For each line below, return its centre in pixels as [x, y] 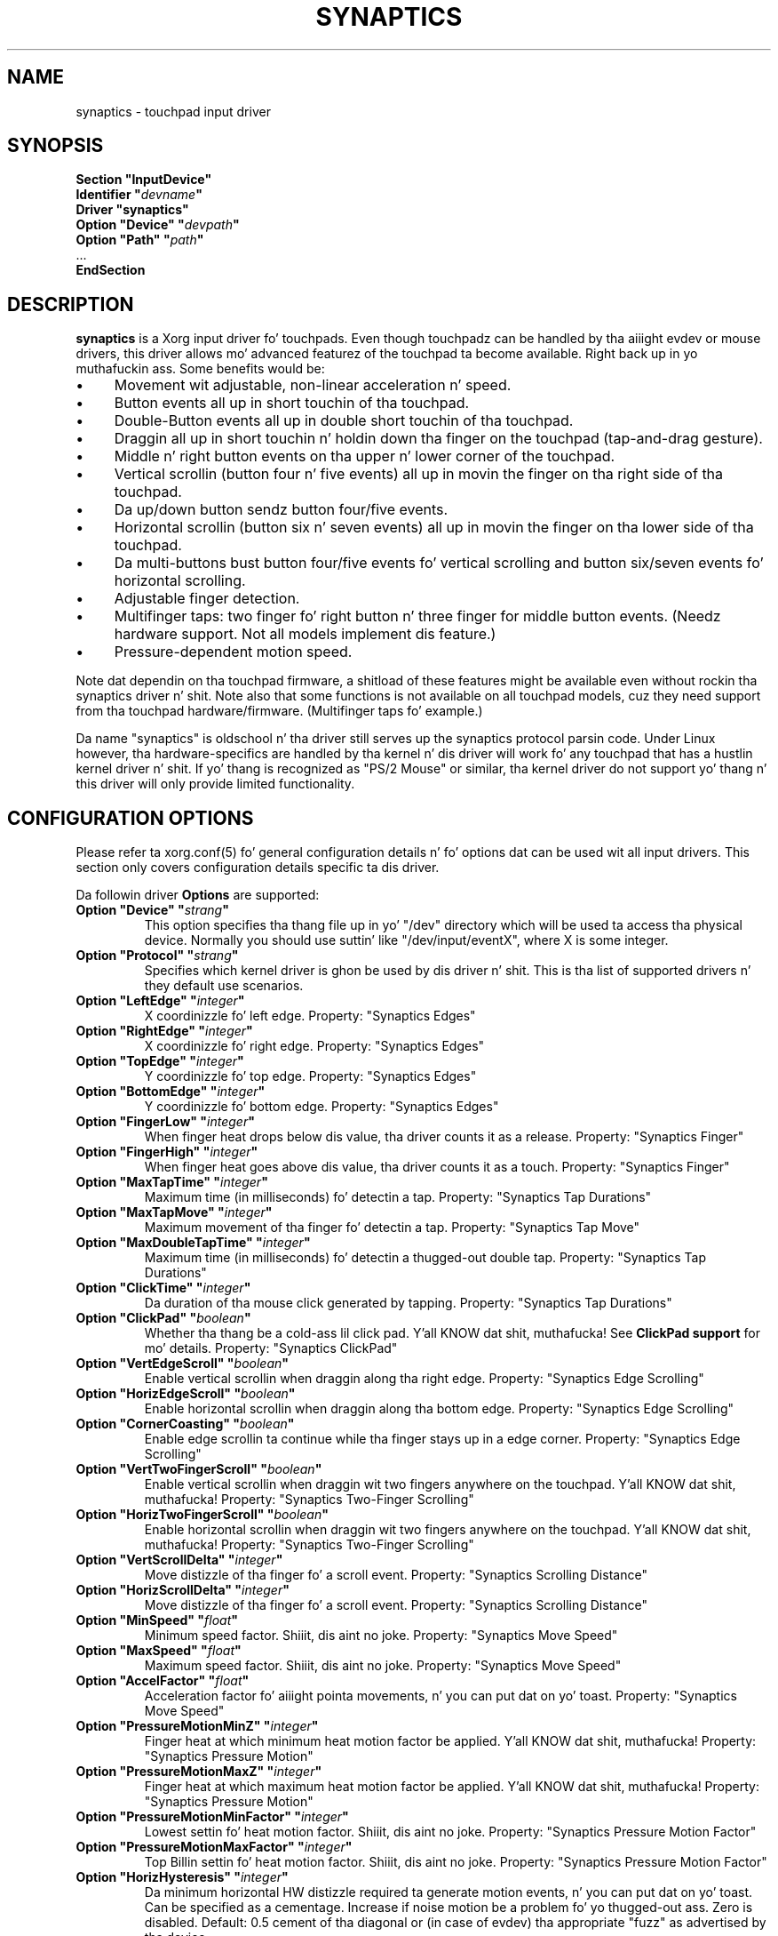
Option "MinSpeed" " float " [157, 1620]
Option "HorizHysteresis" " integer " [182, 1877]
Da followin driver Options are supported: [198, 895]
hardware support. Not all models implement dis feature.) [305, 634]
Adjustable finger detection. [207, 599]
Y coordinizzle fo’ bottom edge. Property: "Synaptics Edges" [322, 1107]
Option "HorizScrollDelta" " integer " [183, 1590]
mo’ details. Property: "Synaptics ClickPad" [271, 1348]
